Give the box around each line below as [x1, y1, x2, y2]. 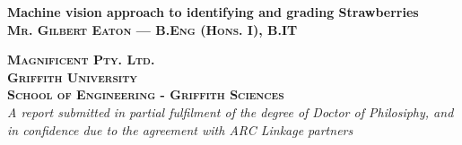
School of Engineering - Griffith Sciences [7, 85, 284, 104]
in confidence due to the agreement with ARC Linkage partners [7, 120, 353, 139]
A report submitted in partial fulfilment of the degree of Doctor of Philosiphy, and [7, 102, 454, 121]
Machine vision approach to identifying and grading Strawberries [7, 3, 419, 21]
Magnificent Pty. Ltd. [7, 50, 155, 69]
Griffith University [7, 67, 137, 86]
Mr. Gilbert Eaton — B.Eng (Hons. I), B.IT [7, 20, 298, 38]
